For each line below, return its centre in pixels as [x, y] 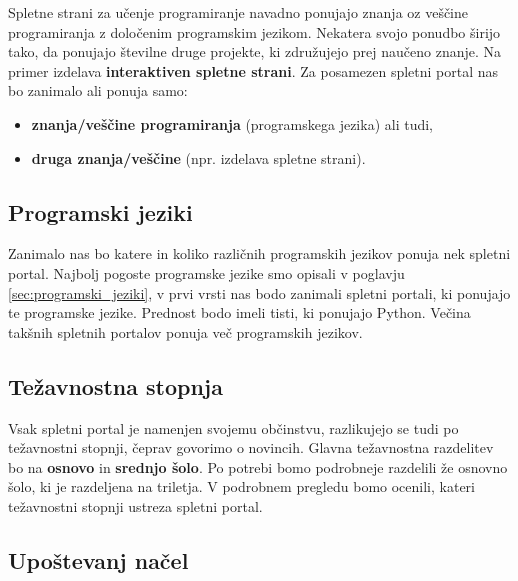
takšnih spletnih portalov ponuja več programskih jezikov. [185, 331]
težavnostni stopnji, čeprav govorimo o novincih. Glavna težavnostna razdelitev [251, 447]
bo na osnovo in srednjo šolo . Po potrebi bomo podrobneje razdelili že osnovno [258, 466]
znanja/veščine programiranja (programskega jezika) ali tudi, [232, 123]
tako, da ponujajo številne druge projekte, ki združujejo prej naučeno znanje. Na [255, 51]
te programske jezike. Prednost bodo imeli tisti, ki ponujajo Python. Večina [239, 312]
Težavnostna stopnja [115, 385]
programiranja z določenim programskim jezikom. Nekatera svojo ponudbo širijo [254, 31]
